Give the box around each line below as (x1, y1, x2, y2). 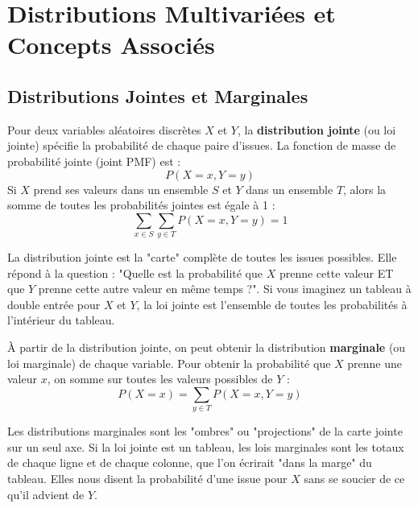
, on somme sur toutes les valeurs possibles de (47, 370, 273, 387)
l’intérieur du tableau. (7, 312, 115, 328)
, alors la (343, 180, 387, 197)
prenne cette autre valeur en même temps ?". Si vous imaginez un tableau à (38, 280, 412, 297)
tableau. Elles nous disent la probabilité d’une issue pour (7, 469, 288, 486)
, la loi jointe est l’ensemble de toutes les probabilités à (136, 295, 408, 312)
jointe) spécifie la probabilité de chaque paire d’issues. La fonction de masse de (7, 137, 396, 154)
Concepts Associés (7, 28, 215, 61)
